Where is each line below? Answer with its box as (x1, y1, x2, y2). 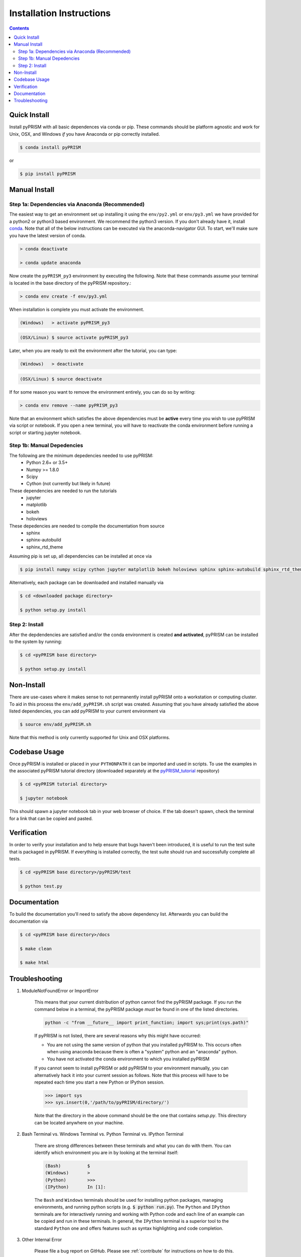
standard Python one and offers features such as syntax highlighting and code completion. (34, 1225, 223, 1231)
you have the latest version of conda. (9, 232, 86, 238)
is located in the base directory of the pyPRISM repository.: (9, 280, 131, 286)
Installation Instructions (9, 8, 111, 19)
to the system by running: (9, 639, 62, 645)
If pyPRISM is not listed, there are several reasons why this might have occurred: (34, 1032, 201, 1038)
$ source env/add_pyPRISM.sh (20, 722, 92, 728)
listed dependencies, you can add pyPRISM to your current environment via (9, 708, 166, 714)
